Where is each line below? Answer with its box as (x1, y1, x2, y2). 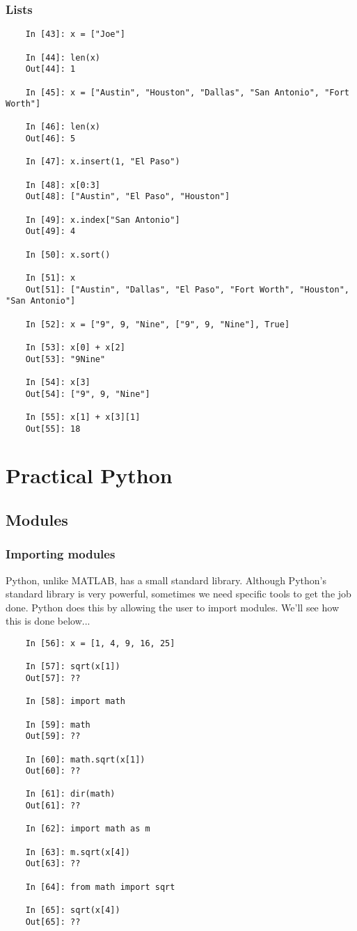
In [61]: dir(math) (25, 789, 116, 799)
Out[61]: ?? (25, 801, 81, 811)
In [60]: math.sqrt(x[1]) (25, 754, 145, 765)
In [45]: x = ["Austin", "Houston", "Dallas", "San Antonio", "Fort (25, 87, 349, 97)
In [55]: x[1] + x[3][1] (25, 412, 141, 422)
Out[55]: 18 (25, 423, 81, 434)
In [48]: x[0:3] (25, 180, 101, 190)
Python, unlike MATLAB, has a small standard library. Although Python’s (6, 572, 326, 587)
